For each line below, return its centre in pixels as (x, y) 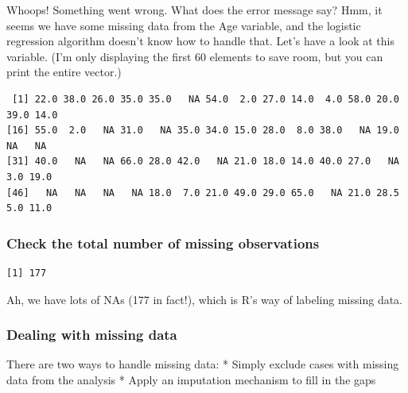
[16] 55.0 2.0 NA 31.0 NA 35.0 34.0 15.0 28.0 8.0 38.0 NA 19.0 (203, 131)
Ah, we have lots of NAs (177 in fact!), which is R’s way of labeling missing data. (205, 299)
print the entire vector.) (64, 72)
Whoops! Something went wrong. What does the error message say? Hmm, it (194, 10)
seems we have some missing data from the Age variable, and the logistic (184, 25)
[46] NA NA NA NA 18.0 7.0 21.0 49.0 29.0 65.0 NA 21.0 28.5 (203, 193)
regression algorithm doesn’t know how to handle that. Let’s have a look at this (200, 41)
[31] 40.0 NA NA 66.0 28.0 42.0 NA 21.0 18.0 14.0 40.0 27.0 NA (203, 162)
